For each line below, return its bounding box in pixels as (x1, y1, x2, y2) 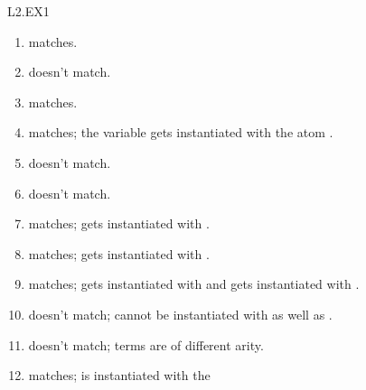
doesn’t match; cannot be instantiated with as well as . (28, 304, 333, 323)
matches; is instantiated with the (28, 366, 211, 385)
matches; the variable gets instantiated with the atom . (28, 123, 333, 142)
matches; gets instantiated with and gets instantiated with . (28, 274, 360, 293)
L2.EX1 (7, 2, 50, 20)
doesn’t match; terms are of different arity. (28, 335, 264, 354)
